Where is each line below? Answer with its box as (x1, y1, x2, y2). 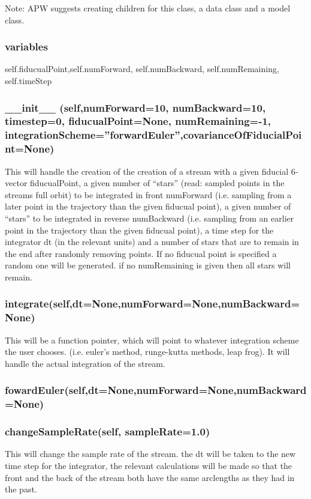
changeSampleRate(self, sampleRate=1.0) (5, 424, 210, 439)
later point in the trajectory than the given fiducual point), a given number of (5, 200, 291, 213)
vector (5, 177, 28, 189)
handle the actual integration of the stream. (5, 357, 165, 369)
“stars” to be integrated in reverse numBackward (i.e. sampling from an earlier (5, 211, 294, 224)
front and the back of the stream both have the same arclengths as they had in (5, 471, 295, 483)
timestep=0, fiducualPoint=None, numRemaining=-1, (5, 113, 271, 129)
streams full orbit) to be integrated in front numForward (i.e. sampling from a (5, 188, 292, 201)
